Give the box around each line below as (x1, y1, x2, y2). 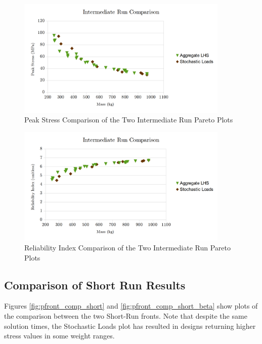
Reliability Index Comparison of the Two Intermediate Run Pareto (24, 242, 231, 253)
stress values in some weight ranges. (4, 330, 115, 341)
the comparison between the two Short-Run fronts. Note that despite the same (4, 311, 247, 321)
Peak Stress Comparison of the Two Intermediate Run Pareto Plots (24, 114, 233, 125)
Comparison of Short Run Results (4, 277, 186, 292)
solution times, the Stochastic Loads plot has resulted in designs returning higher (4, 320, 256, 331)
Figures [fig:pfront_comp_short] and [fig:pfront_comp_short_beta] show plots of (4, 300, 258, 311)
